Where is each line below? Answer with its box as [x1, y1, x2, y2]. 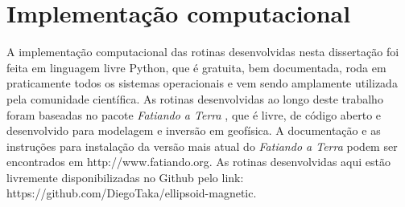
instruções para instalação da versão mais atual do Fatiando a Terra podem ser [6, 137, 398, 154]
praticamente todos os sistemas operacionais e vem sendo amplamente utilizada [6, 75, 398, 91]
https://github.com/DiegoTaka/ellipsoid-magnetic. [6, 185, 257, 201]
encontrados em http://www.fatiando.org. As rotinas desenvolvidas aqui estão [6, 153, 391, 170]
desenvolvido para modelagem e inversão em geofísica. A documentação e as [6, 122, 381, 139]
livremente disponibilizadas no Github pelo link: [6, 168, 244, 185]
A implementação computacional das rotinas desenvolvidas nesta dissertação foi [6, 43, 399, 60]
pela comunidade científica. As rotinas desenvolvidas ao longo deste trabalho [6, 90, 383, 107]
